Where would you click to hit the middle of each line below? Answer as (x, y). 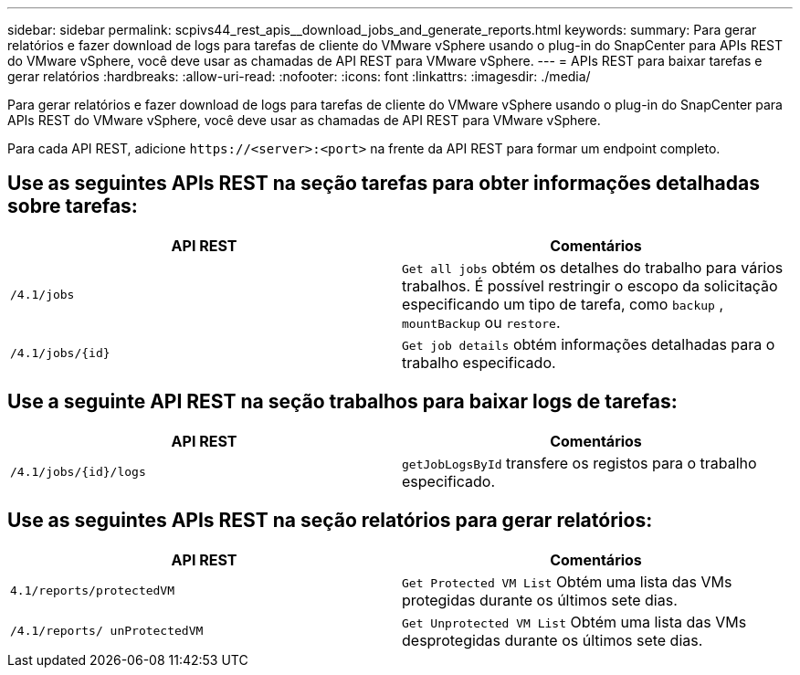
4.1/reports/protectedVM (93, 591)
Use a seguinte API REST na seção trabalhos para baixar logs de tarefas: (342, 402)
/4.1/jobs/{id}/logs (78, 472)
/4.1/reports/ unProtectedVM (107, 631)
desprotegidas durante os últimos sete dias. (553, 640)
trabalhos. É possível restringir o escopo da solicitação (590, 285)
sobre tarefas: (73, 206)
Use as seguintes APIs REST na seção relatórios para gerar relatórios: (330, 521)
